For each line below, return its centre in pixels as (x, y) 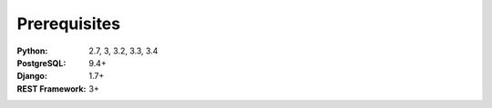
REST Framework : (51, 88)
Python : (32, 51)
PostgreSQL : (41, 63)
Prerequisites (69, 24)
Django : (32, 76)
